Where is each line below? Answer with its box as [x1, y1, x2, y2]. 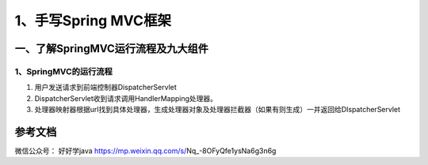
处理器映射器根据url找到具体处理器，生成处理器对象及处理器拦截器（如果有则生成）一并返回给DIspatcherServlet [34, 105, 400, 114]
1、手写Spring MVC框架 [14, 12, 172, 29]
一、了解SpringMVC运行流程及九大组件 [14, 42, 209, 55]
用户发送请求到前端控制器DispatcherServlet [34, 83, 178, 92]
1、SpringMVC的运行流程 [14, 66, 113, 77]
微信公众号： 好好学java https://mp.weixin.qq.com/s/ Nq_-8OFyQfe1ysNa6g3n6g [14, 146, 277, 156]
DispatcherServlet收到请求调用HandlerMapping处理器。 [34, 93, 218, 103]
